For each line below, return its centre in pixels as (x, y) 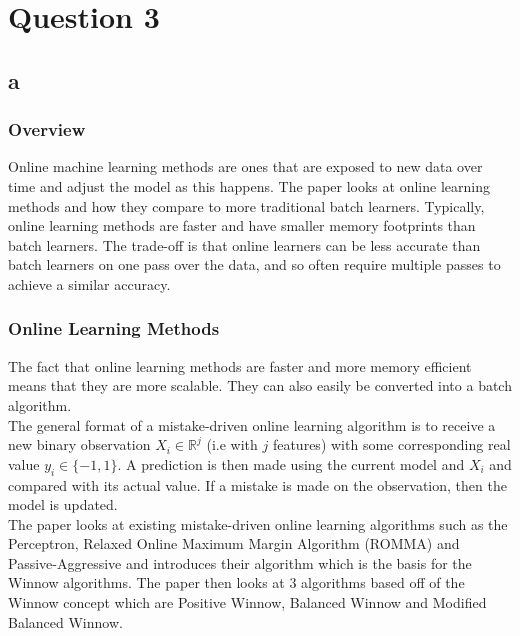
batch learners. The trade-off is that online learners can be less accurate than (244, 244)
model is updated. (63, 504)
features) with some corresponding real (391, 444)
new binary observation (79, 444)
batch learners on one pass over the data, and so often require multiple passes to (254, 264)
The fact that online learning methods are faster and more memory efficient (240, 365)
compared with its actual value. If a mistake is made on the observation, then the (257, 484)
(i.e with (232, 444)
